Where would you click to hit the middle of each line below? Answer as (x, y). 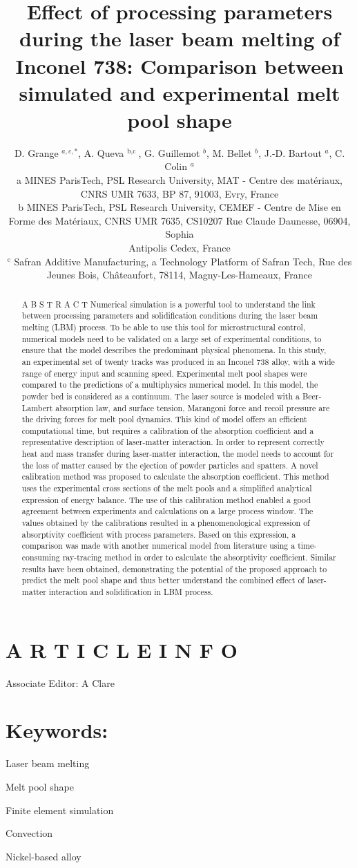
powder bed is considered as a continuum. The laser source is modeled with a (161, 396)
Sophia (180, 234)
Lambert (37, 407)
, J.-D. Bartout (290, 152)
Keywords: (57, 730)
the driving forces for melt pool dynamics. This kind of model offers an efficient (164, 419)
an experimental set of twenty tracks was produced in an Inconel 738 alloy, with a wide (178, 361)
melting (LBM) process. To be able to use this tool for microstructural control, (164, 327)
